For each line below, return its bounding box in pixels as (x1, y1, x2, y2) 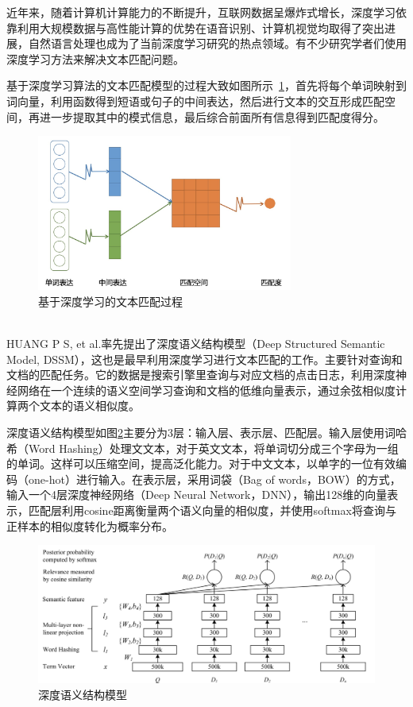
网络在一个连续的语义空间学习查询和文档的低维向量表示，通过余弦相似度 (17, 381, 396, 398)
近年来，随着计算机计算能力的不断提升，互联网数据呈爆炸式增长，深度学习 (6, 4, 396, 20)
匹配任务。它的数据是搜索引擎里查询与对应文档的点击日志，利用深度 (39, 366, 396, 383)
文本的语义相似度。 (39, 397, 140, 414)
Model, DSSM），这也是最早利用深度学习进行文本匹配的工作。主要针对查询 (6, 350, 392, 367)
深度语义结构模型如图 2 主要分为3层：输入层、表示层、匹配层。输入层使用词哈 (6, 423, 407, 440)
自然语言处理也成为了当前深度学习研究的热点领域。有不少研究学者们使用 (28, 35, 407, 52)
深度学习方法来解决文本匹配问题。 (6, 50, 184, 67)
